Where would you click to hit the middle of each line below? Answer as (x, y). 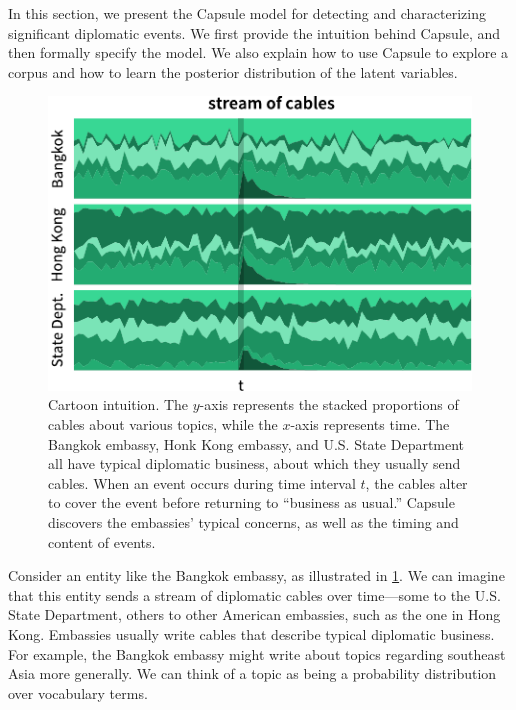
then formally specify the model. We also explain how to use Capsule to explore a (258, 52)
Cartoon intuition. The (118, 404)
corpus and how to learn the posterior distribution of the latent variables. (233, 71)
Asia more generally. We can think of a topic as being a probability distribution (252, 673)
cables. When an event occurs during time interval (202, 482)
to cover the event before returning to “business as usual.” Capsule (251, 502)
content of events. (102, 541)
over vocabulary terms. (78, 692)
